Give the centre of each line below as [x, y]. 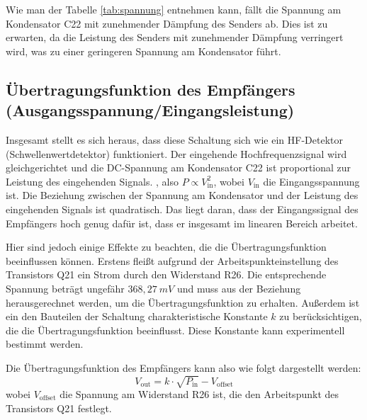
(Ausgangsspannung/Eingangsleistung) [150, 110]
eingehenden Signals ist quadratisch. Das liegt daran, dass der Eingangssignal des [182, 209]
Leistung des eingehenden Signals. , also [92, 181]
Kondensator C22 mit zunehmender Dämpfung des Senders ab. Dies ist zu [167, 23]
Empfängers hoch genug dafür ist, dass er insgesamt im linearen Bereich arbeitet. [182, 223]
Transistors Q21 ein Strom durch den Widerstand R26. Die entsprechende [166, 274]
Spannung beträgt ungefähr [65, 288]
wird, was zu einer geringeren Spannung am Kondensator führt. [143, 51]
